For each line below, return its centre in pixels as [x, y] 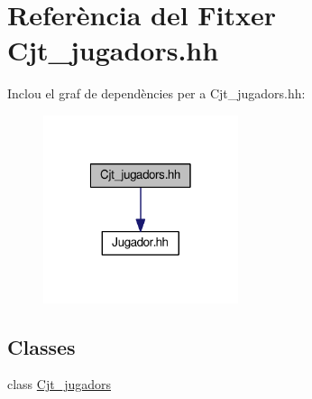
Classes [41, 346]
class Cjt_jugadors [60, 384]
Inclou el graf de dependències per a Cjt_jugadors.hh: [156, 93]
